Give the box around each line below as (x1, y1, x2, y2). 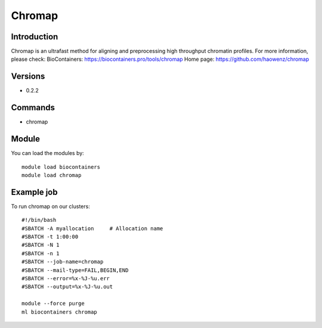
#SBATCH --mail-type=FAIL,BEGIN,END (21, 267, 129, 274)
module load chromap (21, 172, 82, 178)
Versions (11, 72, 45, 82)
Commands (11, 103, 55, 113)
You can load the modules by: (11, 150, 85, 157)
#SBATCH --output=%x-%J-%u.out (21, 283, 113, 290)
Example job (11, 187, 58, 197)
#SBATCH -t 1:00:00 (21, 233, 79, 240)
